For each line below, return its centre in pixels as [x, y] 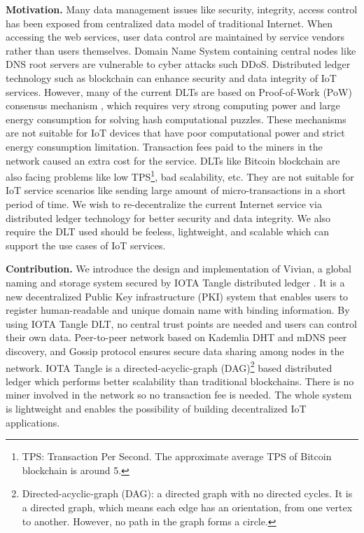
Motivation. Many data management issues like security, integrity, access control [182, 9]
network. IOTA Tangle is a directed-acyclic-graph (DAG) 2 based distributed [169, 366]
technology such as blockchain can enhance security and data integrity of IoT [171, 77]
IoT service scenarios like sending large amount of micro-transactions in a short [176, 190]
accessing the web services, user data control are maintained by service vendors [175, 37]
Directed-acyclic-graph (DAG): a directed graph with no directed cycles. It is [187, 493]
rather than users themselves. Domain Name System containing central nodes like [181, 50]
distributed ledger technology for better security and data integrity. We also [168, 217]
